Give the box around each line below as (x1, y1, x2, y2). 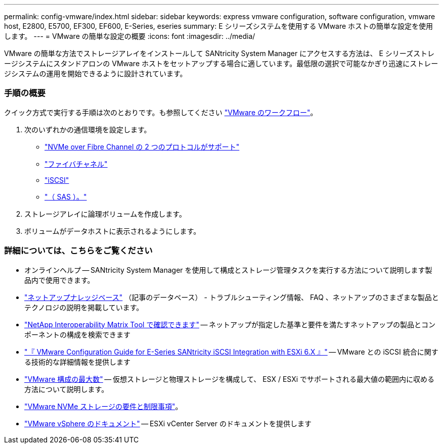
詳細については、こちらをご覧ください (4, 245, 153, 256)
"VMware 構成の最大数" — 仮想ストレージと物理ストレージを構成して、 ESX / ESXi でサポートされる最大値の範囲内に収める (24, 374, 435, 383)
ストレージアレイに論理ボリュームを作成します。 (24, 209, 186, 218)
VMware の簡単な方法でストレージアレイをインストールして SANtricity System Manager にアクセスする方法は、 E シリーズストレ (4, 49, 435, 58)
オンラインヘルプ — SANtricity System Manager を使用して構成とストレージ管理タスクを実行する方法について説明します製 (24, 265, 432, 274)
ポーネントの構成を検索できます (24, 330, 130, 339)
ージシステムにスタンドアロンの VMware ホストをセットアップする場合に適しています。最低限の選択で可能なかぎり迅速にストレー (4, 59, 438, 68)
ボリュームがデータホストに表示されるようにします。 (24, 226, 201, 235)
